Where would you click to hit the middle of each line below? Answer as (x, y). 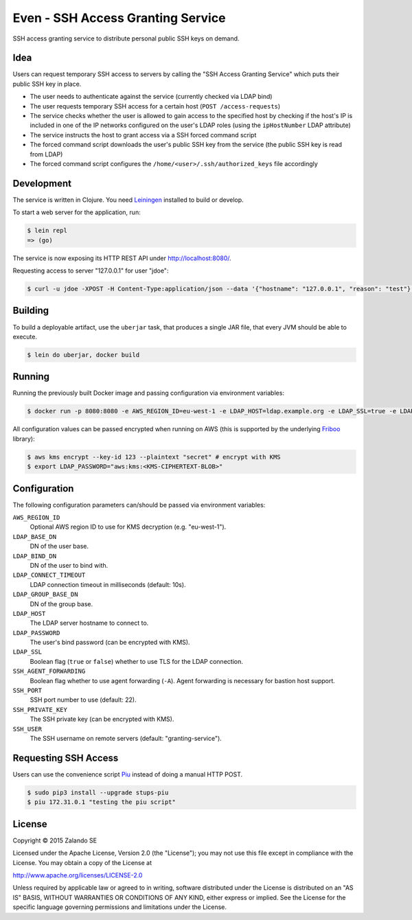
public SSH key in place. (47, 84)
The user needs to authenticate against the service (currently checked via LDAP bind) (151, 97)
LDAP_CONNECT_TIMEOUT (49, 575)
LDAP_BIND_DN (35, 556)
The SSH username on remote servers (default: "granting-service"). (126, 738)
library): (24, 439)
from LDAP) (46, 154)
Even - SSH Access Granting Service (119, 18)
